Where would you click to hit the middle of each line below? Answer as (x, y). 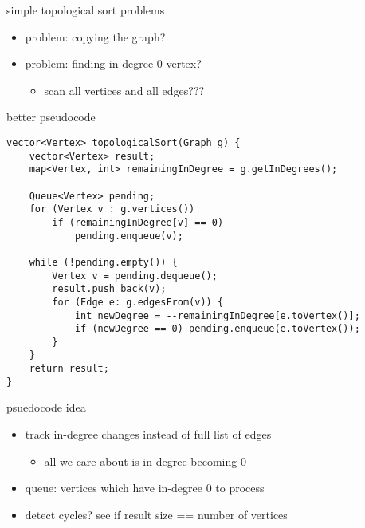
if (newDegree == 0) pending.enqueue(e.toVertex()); (217, 329)
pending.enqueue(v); (129, 236)
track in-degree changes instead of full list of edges (148, 434)
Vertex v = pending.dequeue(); (135, 276)
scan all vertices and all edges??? (124, 90)
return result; (69, 369)
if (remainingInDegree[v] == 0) (138, 222)
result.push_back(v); (109, 289)
